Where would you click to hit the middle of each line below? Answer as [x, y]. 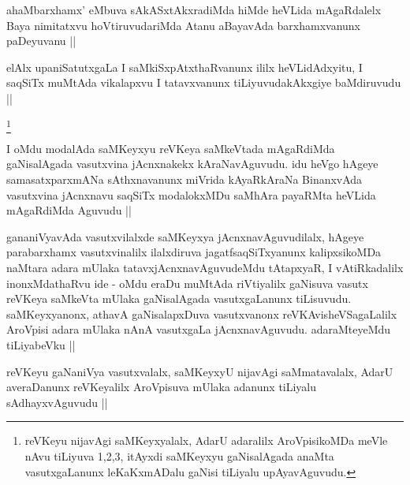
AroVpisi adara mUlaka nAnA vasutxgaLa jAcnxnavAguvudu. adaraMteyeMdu [199, 329]
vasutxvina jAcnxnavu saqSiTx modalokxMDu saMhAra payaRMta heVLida [191, 194]
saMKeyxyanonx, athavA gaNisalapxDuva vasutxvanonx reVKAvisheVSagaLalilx [202, 313]
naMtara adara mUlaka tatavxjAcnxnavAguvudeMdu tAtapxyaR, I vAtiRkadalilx [205, 268]
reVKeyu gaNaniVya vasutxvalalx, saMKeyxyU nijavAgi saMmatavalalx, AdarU [200, 371]
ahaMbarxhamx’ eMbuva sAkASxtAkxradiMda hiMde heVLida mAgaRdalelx [194, 9]
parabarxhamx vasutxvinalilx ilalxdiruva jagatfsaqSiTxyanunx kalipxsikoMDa [194, 252]
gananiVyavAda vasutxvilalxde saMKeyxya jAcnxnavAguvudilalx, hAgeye [185, 236]
